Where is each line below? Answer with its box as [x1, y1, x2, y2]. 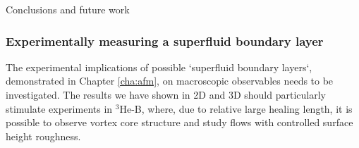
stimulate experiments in [6, 101, 113, 116]
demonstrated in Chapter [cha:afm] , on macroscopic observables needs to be [6, 73, 334, 88]
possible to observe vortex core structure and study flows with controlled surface [6, 115, 353, 130]
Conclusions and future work [6, 2, 130, 16]
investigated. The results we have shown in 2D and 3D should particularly [6, 87, 326, 101]
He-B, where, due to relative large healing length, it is [119, 101, 353, 116]
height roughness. [6, 128, 81, 143]
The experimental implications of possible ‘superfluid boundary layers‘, [6, 59, 312, 74]
